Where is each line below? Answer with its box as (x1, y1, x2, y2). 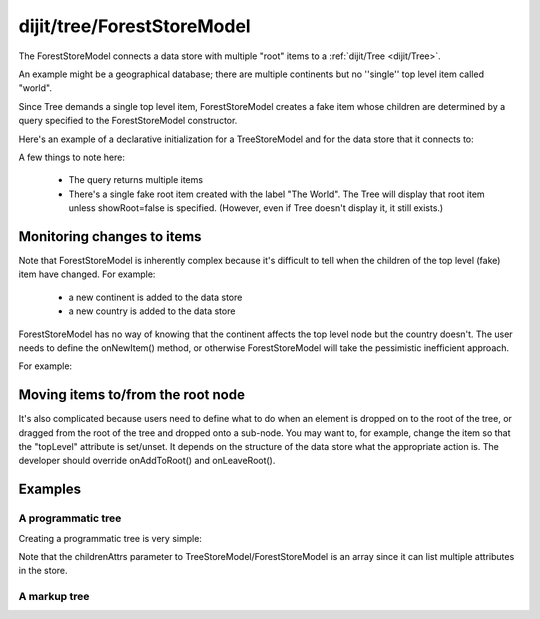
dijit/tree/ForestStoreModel (18, 15, 251, 37)
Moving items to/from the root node (18, 386, 245, 404)
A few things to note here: (18, 151, 125, 163)
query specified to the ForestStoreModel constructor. (18, 115, 238, 127)
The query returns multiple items (68, 174, 204, 186)
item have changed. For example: (18, 268, 156, 280)
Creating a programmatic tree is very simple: (18, 532, 202, 544)
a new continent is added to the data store (68, 291, 243, 303)
